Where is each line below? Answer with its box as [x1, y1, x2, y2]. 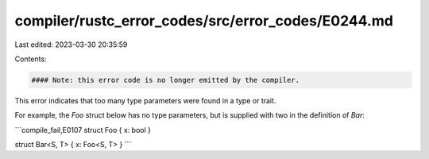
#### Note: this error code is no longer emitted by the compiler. [31, 76, 300, 84]
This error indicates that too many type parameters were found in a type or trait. [14, 95, 276, 105]
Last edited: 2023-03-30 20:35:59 [14, 40, 128, 49]
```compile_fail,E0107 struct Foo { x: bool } [14, 125, 151, 134]
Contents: [14, 54, 47, 64]
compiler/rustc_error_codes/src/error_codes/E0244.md [14, 12, 393, 29]
